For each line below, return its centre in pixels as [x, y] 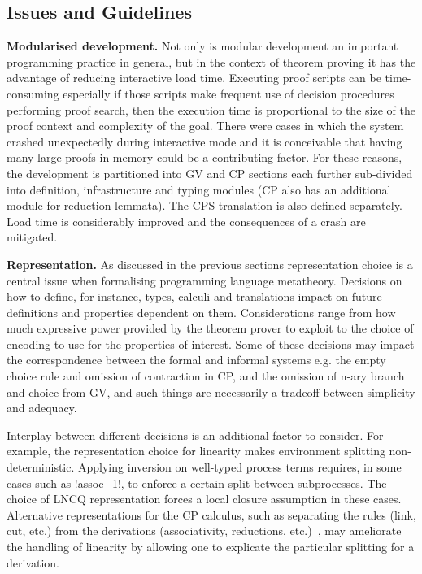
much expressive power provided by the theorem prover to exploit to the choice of [210, 328]
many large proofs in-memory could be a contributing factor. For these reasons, [204, 157]
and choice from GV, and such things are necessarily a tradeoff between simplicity [211, 391]
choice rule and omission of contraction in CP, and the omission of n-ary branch [206, 376]
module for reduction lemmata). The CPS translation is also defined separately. [204, 205]
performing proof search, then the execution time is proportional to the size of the [211, 109]
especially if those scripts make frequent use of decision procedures [228, 93]
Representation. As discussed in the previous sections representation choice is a [210, 264]
